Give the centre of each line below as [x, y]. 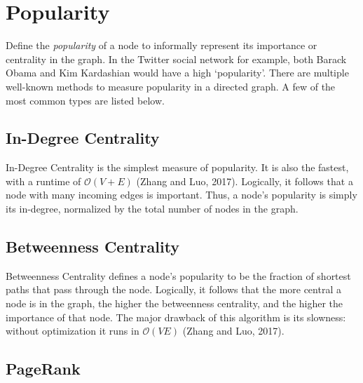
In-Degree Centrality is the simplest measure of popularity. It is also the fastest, [177, 167]
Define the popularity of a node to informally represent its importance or [162, 45]
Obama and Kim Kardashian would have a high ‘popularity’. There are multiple [177, 73]
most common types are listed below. [85, 100]
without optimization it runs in [73, 331]
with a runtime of [43, 181]
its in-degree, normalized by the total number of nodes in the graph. [152, 209]
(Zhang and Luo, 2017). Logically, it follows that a [245, 181]
